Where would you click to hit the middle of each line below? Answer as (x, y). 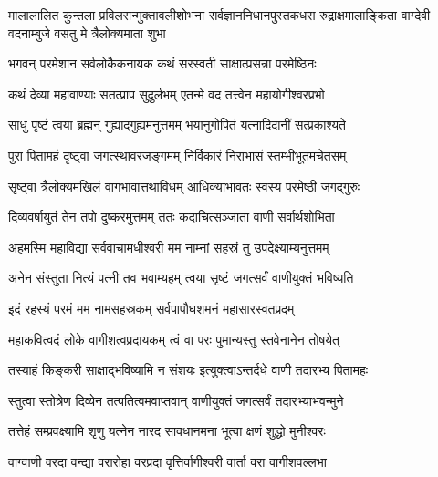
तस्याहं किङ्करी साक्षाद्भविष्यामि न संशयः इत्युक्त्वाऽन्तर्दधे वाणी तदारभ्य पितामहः (188, 370)
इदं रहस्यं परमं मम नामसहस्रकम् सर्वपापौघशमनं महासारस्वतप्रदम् (151, 308)
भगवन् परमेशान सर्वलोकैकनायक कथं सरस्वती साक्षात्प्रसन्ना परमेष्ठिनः (162, 63)
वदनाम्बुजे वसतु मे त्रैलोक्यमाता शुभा (87, 32)
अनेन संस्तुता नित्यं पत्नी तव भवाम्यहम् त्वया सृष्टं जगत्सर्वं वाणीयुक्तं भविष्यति (181, 278)
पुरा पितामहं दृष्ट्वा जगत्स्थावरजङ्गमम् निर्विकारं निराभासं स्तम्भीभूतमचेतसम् (177, 155)
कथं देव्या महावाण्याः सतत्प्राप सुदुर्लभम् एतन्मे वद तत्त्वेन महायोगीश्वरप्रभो (167, 93)
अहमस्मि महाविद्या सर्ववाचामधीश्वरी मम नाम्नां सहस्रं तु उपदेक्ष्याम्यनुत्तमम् (169, 247)
